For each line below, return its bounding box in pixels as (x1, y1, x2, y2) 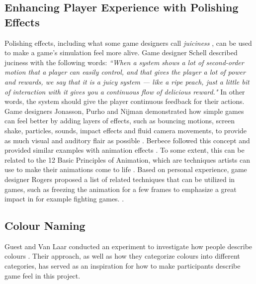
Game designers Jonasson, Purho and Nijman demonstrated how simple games (4, 105, 244, 116)
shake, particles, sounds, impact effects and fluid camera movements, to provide (4, 125, 247, 135)
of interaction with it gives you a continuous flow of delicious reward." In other (4, 86, 245, 96)
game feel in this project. (4, 270, 81, 281)
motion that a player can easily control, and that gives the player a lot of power (4, 67, 246, 77)
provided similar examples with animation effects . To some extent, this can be (4, 145, 245, 155)
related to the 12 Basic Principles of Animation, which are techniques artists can (4, 154, 251, 165)
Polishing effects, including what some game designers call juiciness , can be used (4, 37, 252, 48)
